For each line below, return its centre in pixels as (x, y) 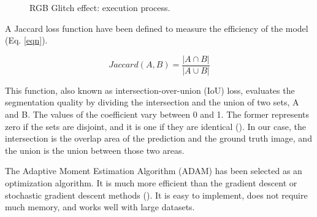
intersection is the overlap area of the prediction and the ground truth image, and (158, 138)
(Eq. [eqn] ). (26, 40)
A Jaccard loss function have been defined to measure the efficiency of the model (157, 28)
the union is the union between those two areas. (95, 150)
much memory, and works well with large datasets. (100, 207)
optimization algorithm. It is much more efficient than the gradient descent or (151, 183)
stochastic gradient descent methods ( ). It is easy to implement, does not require (156, 195)
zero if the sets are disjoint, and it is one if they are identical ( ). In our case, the (155, 126)
